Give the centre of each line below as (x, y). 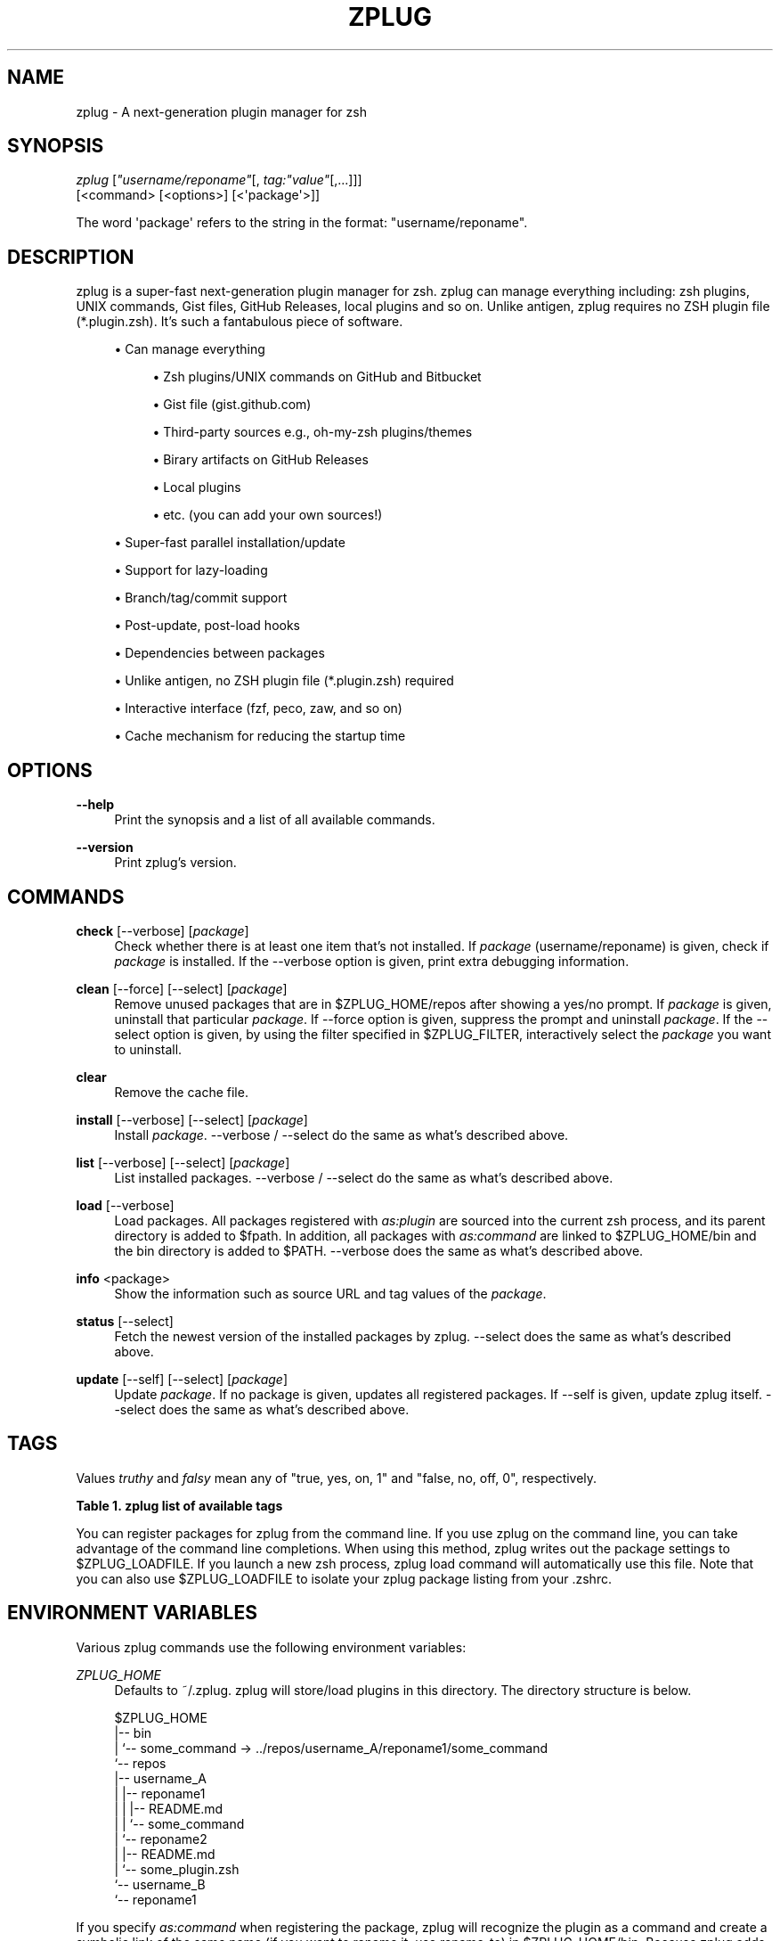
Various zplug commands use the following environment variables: (271, 1647)
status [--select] (125, 1321)
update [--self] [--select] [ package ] (182, 1379)
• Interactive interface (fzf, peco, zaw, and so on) (258, 708)
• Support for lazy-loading (191, 570)
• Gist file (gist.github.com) (232, 405)
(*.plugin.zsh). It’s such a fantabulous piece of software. (240, 322)
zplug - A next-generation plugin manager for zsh (221, 111)
